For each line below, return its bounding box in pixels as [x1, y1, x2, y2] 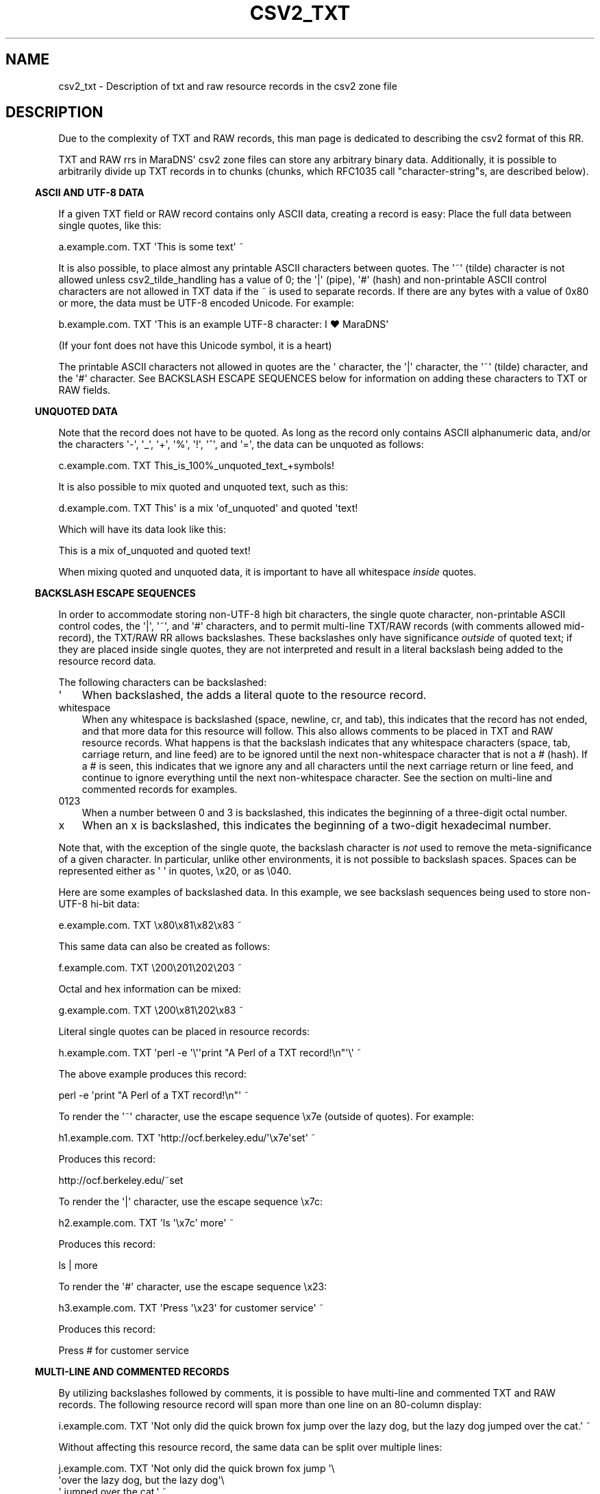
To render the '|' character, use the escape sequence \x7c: [58, 1196, 323, 1208]
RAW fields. [58, 384, 111, 396]
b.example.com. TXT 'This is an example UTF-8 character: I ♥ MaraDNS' [58, 318, 389, 331]
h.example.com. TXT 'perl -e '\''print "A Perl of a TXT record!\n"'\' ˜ [58, 1047, 362, 1059]
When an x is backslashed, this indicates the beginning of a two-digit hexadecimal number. [82, 818, 551, 833]
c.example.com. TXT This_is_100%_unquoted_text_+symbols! [58, 460, 335, 472]
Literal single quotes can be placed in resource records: [58, 1025, 310, 1038]
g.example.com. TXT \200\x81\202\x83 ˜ [58, 1004, 244, 1017]
